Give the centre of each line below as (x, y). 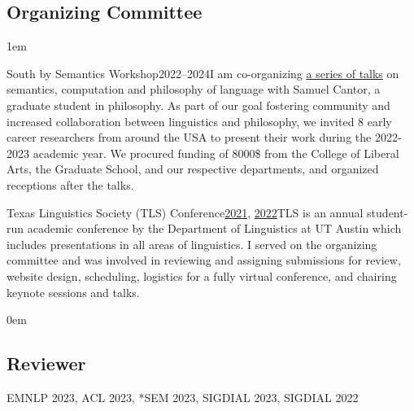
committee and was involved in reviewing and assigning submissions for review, (204, 260)
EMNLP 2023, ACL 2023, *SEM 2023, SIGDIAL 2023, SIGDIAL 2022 (183, 397)
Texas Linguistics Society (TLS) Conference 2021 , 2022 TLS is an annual (185, 212)
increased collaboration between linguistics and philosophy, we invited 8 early (199, 121)
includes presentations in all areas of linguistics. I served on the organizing (192, 244)
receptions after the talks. (70, 184)
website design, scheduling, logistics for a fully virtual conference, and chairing (202, 275)
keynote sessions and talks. (73, 292)
